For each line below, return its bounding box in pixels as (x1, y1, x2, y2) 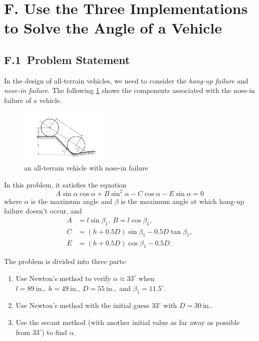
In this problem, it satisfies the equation (4, 179, 127, 189)
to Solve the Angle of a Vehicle (4, 17, 222, 38)
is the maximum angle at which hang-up (121, 195, 245, 206)
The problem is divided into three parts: (4, 256, 127, 266)
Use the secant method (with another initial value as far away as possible (15, 316, 240, 327)
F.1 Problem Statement (4, 51, 130, 67)
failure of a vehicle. (4, 94, 62, 105)
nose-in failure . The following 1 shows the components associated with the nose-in (4, 85, 255, 95)
